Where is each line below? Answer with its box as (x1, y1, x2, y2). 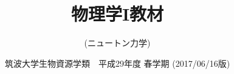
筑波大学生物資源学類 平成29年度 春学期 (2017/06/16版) (4, 56, 230, 69)
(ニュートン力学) (84, 36, 151, 49)
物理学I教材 (71, 1, 164, 26)
